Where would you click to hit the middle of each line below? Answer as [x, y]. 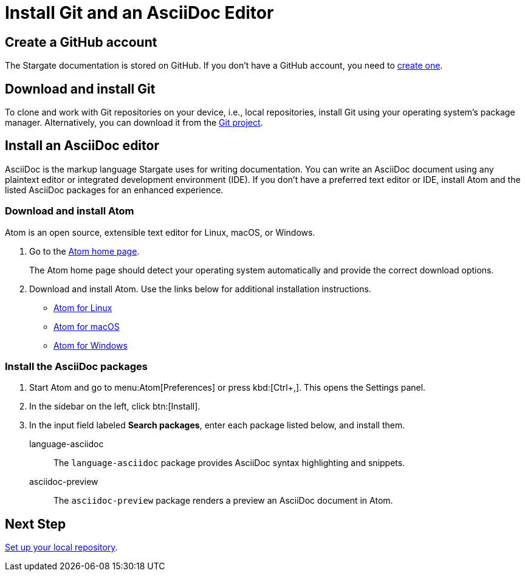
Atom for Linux [83, 307]
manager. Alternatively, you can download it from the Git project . [134, 123]
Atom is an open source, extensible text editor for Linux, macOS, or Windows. [160, 232]
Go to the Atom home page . [84, 251]
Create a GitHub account [81, 42]
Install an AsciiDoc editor [82, 146]
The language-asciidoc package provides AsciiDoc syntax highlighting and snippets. [229, 463]
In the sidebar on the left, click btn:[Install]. [115, 406]
